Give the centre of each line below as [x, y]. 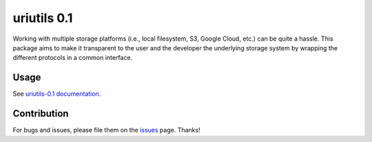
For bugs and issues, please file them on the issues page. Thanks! [106, 130]
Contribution [41, 114]
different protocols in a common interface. [73, 58]
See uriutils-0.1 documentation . [57, 94]
